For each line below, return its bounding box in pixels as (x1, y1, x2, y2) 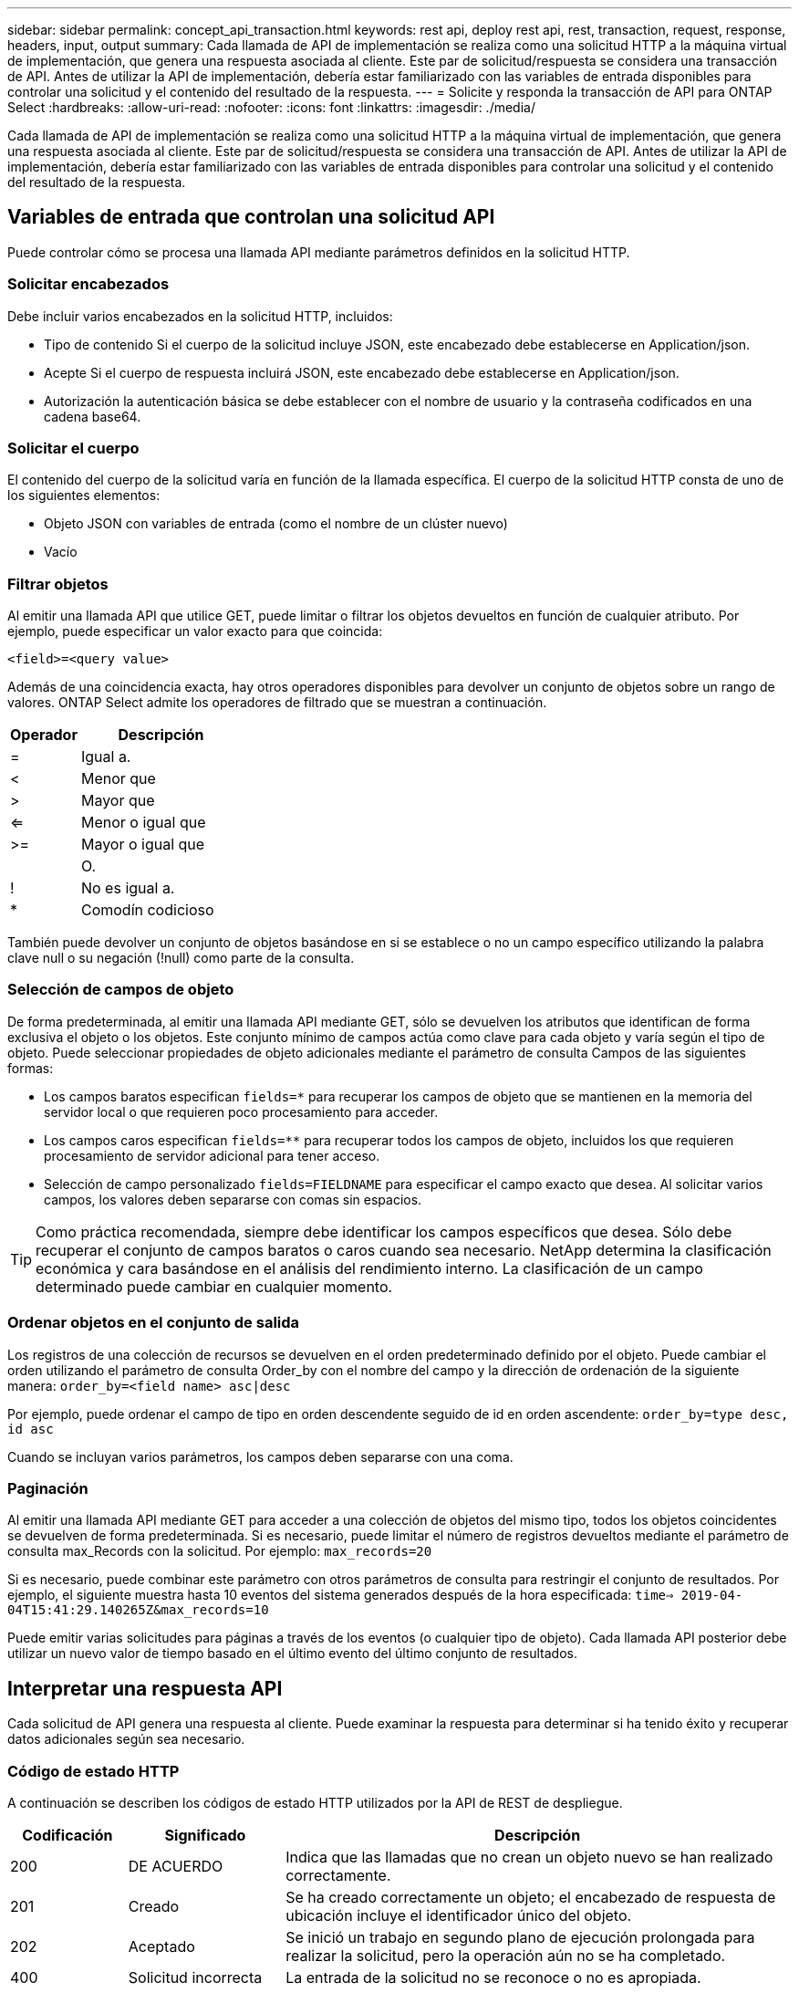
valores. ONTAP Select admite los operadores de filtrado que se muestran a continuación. (7, 694, 547, 711)
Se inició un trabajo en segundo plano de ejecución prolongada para (285, 1927, 755, 1946)
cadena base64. (44, 408, 141, 424)
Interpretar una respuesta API (7, 1676, 283, 1700)
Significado (164, 1825, 246, 1844)
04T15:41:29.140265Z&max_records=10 (7, 1602, 269, 1618)
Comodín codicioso (80, 901, 214, 920)
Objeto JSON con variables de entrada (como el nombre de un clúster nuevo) (44, 516, 508, 532)
